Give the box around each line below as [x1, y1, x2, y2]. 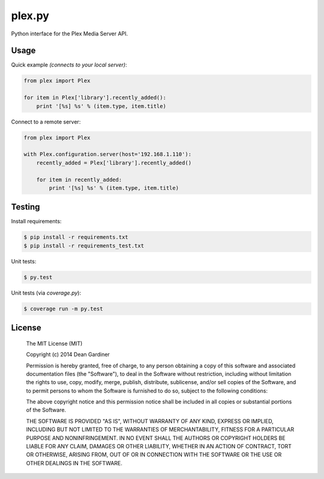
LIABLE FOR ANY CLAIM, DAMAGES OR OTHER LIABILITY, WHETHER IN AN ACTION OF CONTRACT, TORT [26, 443, 292, 450]
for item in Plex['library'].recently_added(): [23, 94, 166, 101]
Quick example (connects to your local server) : [11, 61, 127, 68]
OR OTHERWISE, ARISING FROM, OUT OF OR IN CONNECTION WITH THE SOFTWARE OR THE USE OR [26, 451, 282, 459]
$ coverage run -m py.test [23, 305, 103, 312]
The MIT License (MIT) [26, 340, 83, 347]
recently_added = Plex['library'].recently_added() [36, 159, 192, 166]
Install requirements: [11, 218, 62, 225]
